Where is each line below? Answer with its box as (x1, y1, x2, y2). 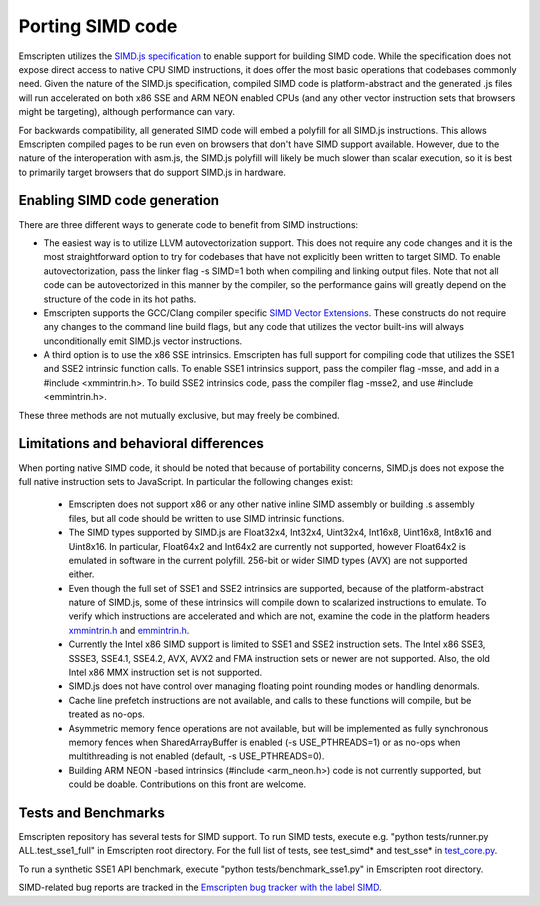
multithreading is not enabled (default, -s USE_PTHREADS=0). (68, 750, 325, 762)
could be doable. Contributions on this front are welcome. (68, 778, 307, 790)
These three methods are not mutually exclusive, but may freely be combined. (18, 409, 340, 421)
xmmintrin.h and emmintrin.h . (68, 624, 190, 636)
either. (68, 568, 95, 580)
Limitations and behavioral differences (18, 435, 264, 452)
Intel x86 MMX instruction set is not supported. (68, 666, 263, 679)
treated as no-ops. (68, 708, 145, 720)
